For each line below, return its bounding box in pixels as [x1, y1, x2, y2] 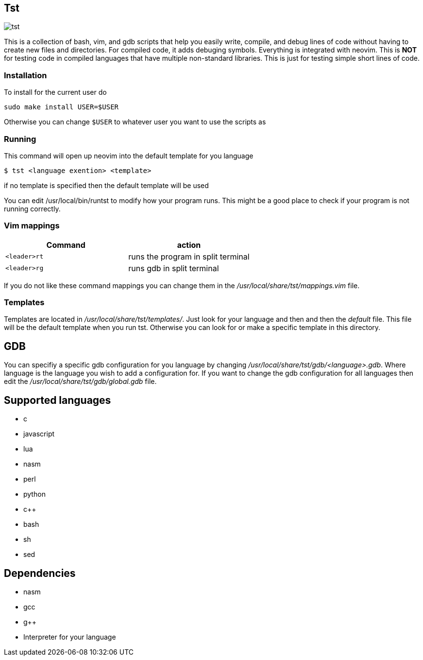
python [23, 490, 46, 499]
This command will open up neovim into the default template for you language [4, 151, 254, 160]
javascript [23, 430, 55, 438]
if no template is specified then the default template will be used [4, 181, 209, 190]
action [177, 240, 201, 250]
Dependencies [4, 567, 76, 579]
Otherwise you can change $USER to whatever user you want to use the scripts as [4, 118, 266, 126]
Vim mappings [4, 221, 60, 231]
